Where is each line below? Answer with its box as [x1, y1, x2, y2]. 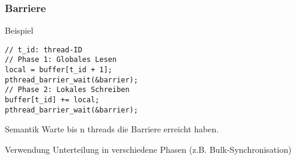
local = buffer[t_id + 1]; [5, 66, 112, 75]
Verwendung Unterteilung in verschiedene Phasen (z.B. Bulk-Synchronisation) [5, 143, 292, 155]
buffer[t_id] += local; [5, 96, 100, 105]
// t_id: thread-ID [5, 45, 82, 54]
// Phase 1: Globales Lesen [5, 55, 117, 64]
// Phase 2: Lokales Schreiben [5, 85, 130, 94]
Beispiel [5, 24, 34, 37]
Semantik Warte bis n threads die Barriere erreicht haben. [5, 123, 219, 135]
